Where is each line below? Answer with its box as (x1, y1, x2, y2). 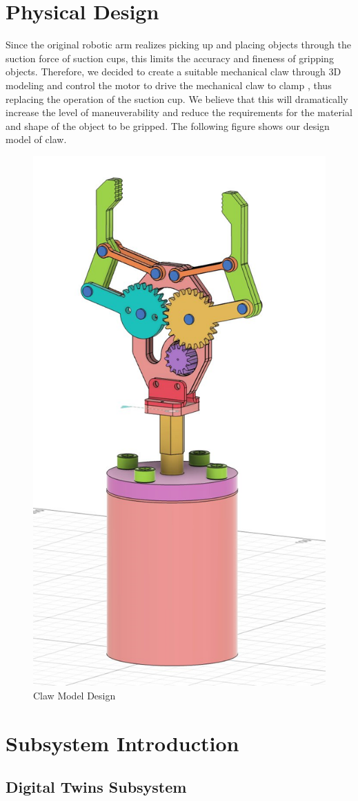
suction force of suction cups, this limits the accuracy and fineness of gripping (6, 50, 334, 65)
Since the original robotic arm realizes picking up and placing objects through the (6, 37, 351, 52)
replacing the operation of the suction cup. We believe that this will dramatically (6, 91, 348, 106)
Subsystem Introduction (6, 728, 239, 757)
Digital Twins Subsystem (6, 776, 187, 798)
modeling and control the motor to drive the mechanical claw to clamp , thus (6, 77, 332, 92)
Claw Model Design (33, 688, 116, 702)
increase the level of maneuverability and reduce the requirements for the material (6, 105, 352, 120)
